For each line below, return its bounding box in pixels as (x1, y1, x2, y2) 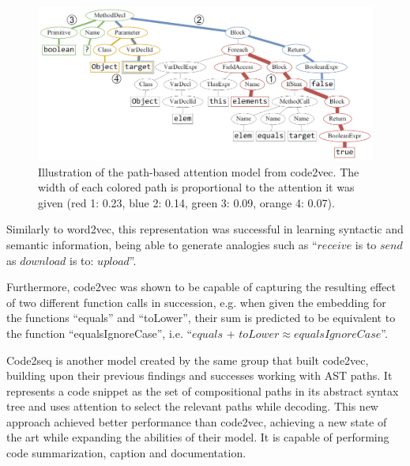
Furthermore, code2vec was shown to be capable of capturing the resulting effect (6, 278, 396, 295)
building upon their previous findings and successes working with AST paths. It (6, 367, 393, 384)
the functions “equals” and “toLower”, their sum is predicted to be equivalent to (6, 309, 396, 326)
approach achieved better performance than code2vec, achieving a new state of (6, 413, 387, 430)
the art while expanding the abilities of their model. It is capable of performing (6, 429, 389, 445)
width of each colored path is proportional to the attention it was (38, 179, 355, 195)
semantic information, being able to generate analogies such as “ (6, 236, 318, 252)
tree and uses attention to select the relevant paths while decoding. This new (6, 398, 378, 415)
